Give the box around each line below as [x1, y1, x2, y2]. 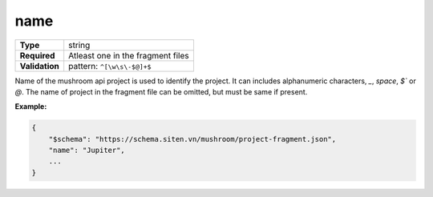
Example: [14, 102, 47, 111]
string [68, 39, 91, 50]
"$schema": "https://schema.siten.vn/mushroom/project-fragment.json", [48, 135, 337, 143]
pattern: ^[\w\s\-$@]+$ [68, 60, 152, 71]
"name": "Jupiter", [48, 146, 126, 155]
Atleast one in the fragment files [68, 50, 189, 61]
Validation [19, 60, 60, 71]
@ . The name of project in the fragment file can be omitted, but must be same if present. [14, 86, 308, 96]
